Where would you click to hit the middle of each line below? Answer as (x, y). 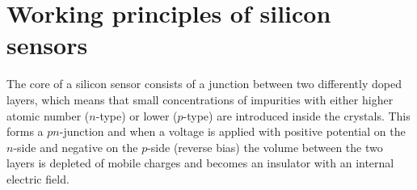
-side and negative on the (76, 147)
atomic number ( (48, 115)
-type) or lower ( (137, 115)
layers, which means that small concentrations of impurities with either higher (200, 99)
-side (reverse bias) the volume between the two (265, 147)
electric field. (38, 178)
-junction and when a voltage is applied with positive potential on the (232, 131)
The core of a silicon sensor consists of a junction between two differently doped (204, 84)
